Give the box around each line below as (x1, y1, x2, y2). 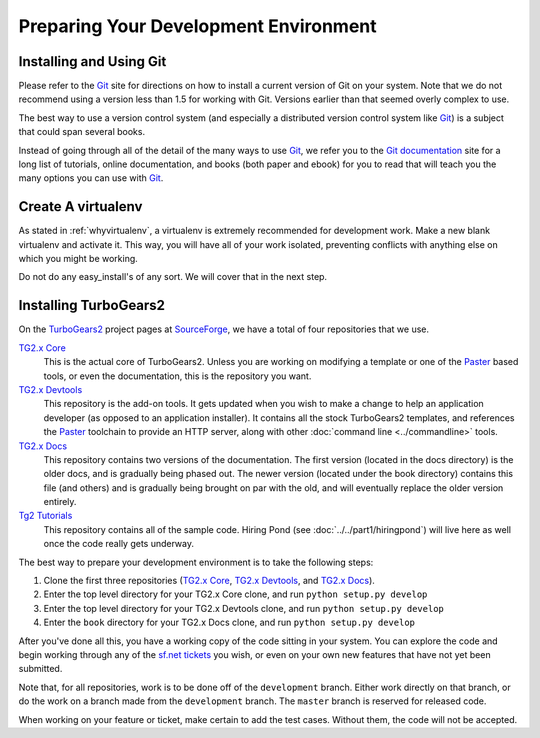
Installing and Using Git (18, 53, 167, 70)
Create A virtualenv (18, 198, 143, 215)
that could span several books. (18, 126, 145, 138)
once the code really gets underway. (43, 538, 195, 550)
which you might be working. (18, 253, 139, 265)
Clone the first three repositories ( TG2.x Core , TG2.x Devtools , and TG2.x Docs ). (43, 575, 375, 587)
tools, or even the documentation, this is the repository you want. (43, 370, 312, 382)
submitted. (18, 663, 63, 675)
